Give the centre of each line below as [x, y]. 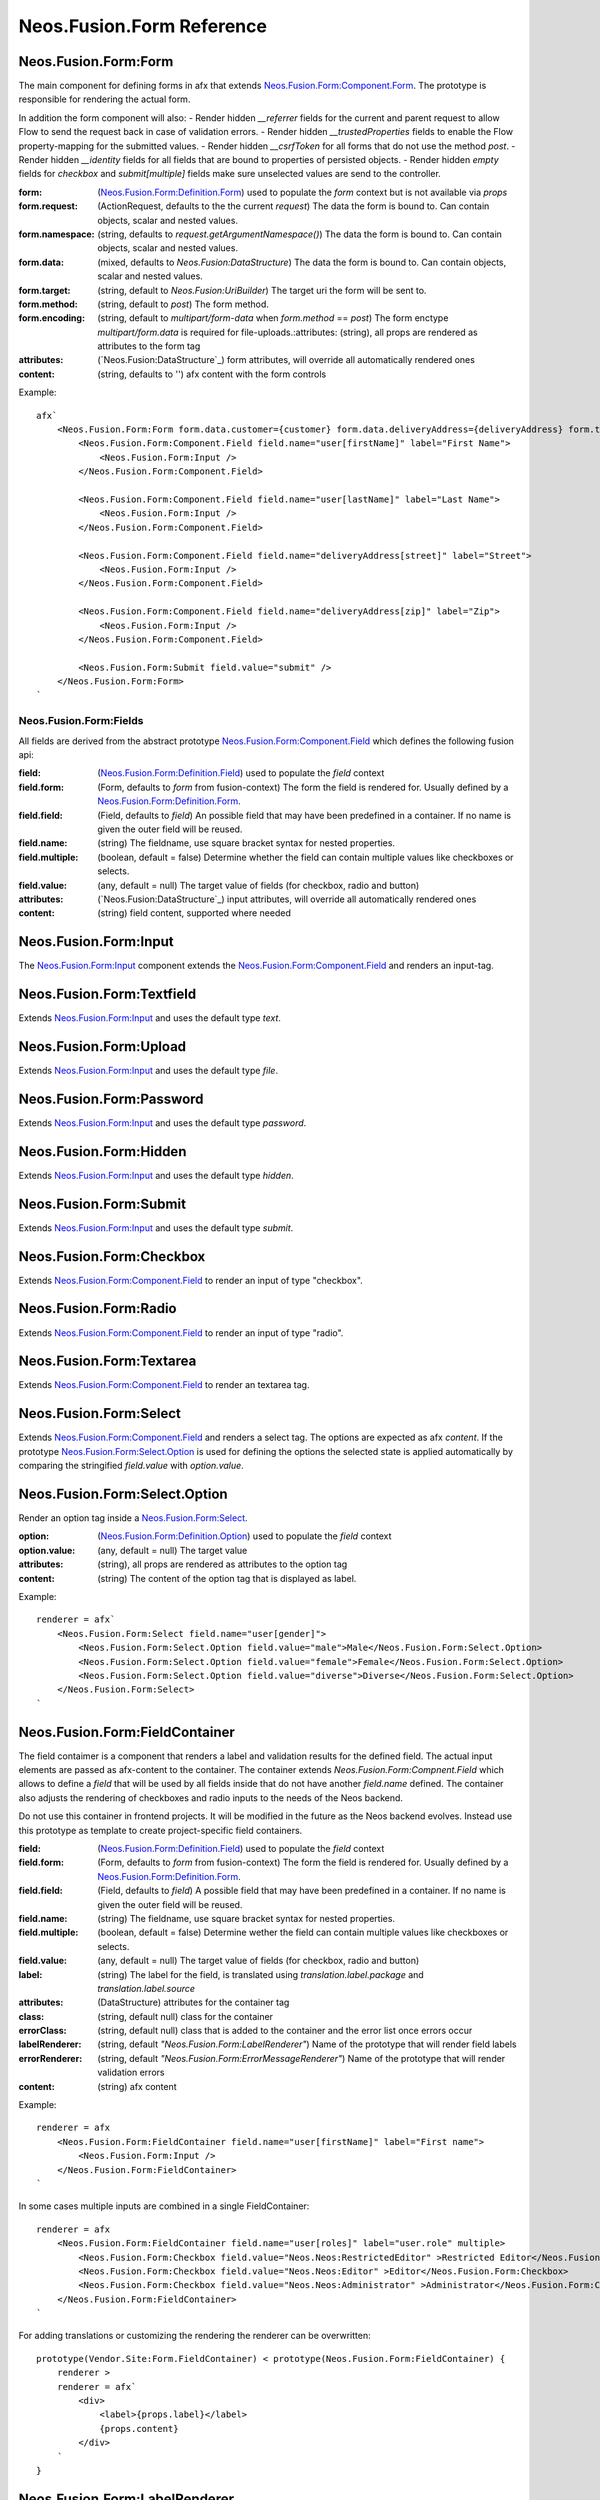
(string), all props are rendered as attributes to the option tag [222, 1564]
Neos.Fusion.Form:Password [111, 1098]
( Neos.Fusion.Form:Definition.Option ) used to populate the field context [244, 1536]
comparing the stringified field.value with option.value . [131, 1466]
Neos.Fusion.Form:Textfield [107, 994]
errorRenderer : [50, 2058]
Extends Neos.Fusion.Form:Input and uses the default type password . [162, 1122]
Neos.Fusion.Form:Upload [102, 1046]
